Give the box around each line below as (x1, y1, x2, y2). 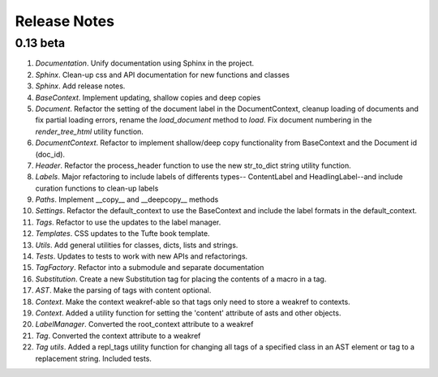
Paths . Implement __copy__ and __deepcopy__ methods (35, 195, 219, 204)
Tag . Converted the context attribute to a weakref (35, 331, 201, 341)
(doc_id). (35, 149, 65, 159)
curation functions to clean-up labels (35, 183, 159, 193)
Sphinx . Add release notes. (35, 81, 126, 91)
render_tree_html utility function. (35, 126, 144, 136)
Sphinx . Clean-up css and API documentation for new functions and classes (35, 70, 290, 79)
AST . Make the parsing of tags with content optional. (35, 285, 212, 295)
